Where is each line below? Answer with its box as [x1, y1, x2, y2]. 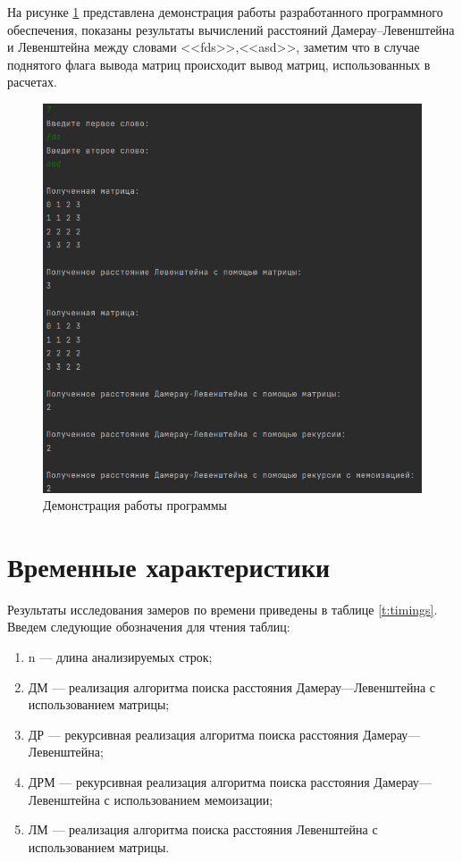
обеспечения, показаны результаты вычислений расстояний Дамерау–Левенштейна [7, 20, 455, 38]
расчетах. [7, 72, 57, 91]
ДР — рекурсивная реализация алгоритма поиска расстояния [28, 724, 359, 743]
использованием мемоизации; [113, 790, 273, 808]
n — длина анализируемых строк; [28, 648, 213, 666]
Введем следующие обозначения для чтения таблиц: [7, 617, 290, 636]
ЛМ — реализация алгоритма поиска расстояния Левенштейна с [28, 820, 378, 839]
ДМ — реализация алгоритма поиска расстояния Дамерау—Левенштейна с [28, 677, 435, 696]
